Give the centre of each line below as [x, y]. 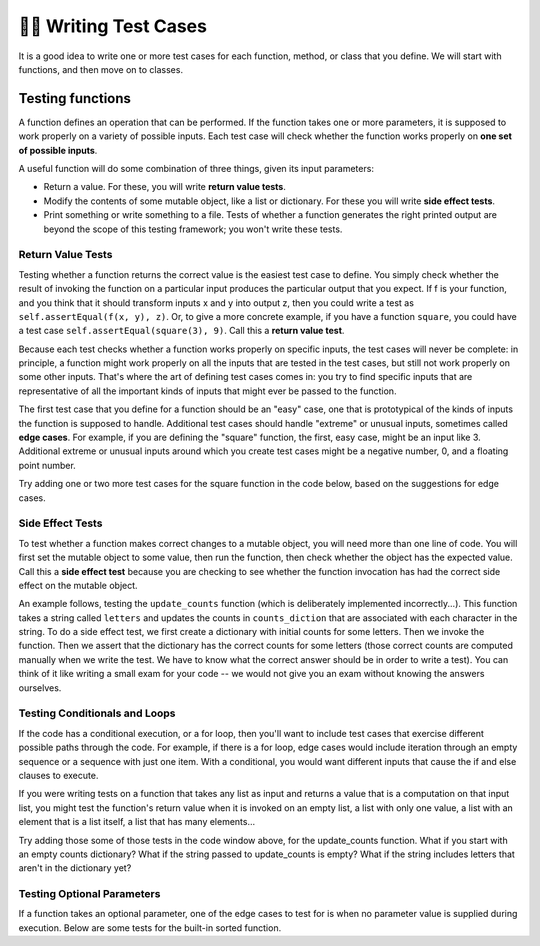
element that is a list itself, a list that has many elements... [137, 822]
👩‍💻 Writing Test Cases [112, 26]
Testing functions [75, 98]
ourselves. [40, 687]
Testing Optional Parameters [89, 894]
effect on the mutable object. [78, 585]
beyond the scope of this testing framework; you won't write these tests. [193, 229]
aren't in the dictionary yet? [75, 868]
